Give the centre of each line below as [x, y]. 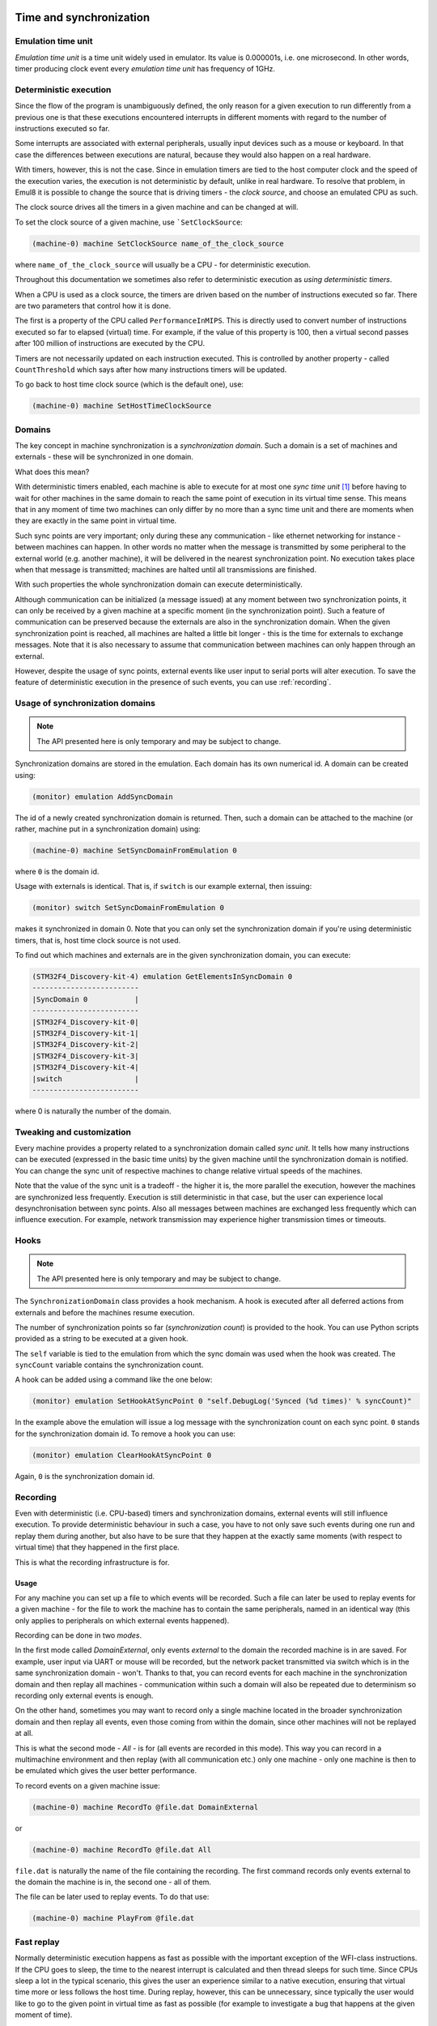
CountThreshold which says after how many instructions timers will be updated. [151, 370]
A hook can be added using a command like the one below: [114, 1380]
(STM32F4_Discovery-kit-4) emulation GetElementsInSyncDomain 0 [162, 977]
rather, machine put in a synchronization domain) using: [108, 829]
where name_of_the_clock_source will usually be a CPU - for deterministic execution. [163, 264]
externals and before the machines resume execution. [105, 1312]
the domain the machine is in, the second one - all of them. [113, 1882]
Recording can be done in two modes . [78, 1635]
